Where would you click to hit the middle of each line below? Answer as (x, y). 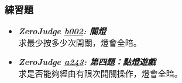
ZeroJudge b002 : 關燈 (62, 31)
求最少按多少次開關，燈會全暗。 (80, 42)
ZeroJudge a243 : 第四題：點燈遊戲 (87, 62)
